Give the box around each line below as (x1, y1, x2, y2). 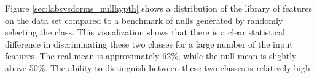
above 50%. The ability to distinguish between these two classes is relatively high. (5, 61, 313, 74)
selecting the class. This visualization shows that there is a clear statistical (5, 26, 285, 38)
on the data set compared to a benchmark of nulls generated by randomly (5, 13, 283, 26)
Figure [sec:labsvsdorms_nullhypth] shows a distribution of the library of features (5, 2, 313, 14)
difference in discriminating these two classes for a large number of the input (5, 37, 293, 50)
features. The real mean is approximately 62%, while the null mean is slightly (5, 49, 297, 62)
